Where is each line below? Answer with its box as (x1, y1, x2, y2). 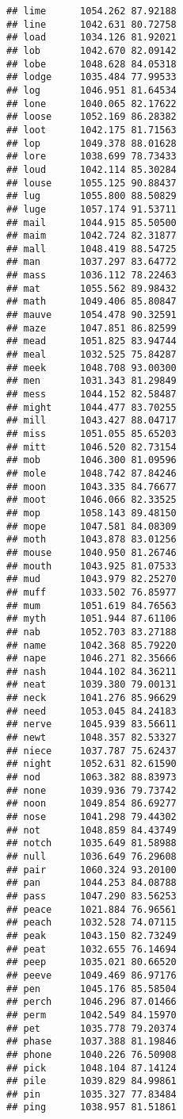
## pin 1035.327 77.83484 (6, 1088, 177, 1100)
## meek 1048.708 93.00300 (6, 362, 177, 374)
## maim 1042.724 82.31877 (6, 230, 177, 242)
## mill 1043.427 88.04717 (6, 415, 177, 427)
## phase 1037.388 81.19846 (6, 1036, 177, 1048)
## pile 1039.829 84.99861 (6, 1075, 177, 1087)
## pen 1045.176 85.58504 (6, 983, 177, 994)
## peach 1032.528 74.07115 (6, 917, 177, 929)
